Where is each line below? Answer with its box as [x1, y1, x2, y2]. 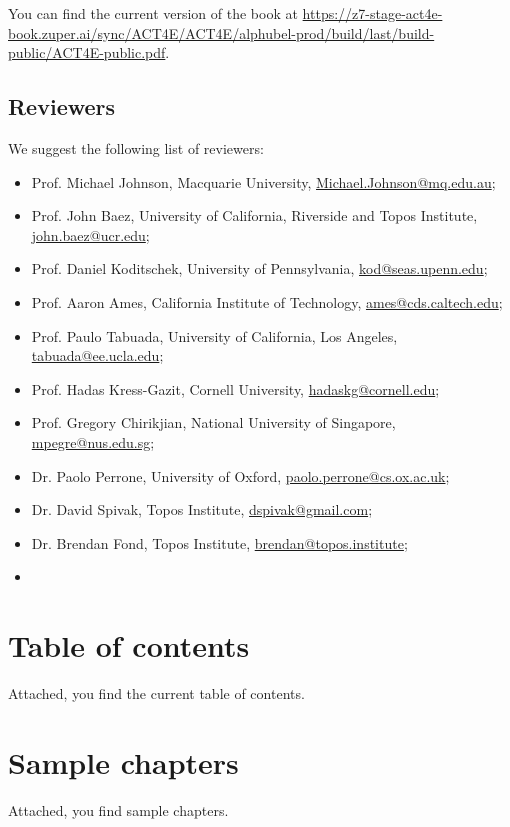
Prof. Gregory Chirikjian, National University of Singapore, [31, 412, 396, 433]
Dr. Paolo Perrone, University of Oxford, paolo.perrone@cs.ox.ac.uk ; [31, 465, 450, 486]
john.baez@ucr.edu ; [31, 224, 150, 245]
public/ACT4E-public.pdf [8, 42, 166, 63]
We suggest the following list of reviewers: [8, 137, 264, 158]
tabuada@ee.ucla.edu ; [31, 345, 164, 366]
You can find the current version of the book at [8, 3, 298, 23]
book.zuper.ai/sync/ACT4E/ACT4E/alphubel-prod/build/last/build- [8, 22, 435, 43]
